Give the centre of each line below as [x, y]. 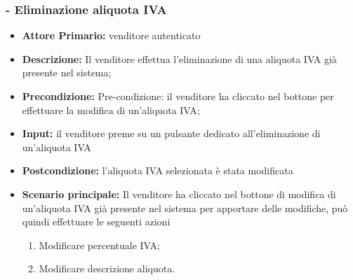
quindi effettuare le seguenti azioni [96, 222]
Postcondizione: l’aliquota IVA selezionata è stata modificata [158, 170]
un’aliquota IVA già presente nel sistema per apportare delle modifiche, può [185, 208]
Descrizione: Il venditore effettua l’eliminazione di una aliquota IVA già [179, 58]
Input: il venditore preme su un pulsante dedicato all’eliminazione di [171, 133]
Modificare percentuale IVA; [99, 245]
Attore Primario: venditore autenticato [111, 35]
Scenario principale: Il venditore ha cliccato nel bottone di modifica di [179, 194]
